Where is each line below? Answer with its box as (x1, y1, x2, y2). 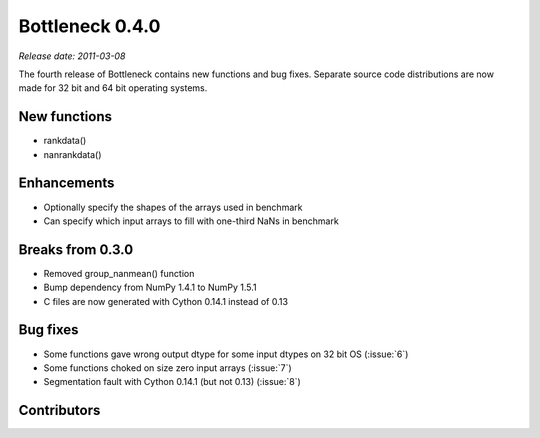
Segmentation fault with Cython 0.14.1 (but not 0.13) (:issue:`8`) (43, 376, 302, 388)
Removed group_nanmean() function (43, 267, 195, 279)
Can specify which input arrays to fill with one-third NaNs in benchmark (43, 215, 339, 227)
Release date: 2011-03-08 (18, 50, 126, 62)
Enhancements (18, 175, 115, 192)
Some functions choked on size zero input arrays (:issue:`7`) (43, 361, 292, 374)
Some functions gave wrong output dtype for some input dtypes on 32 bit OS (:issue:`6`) (43, 348, 409, 360)
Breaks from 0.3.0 (18, 241, 134, 258)
